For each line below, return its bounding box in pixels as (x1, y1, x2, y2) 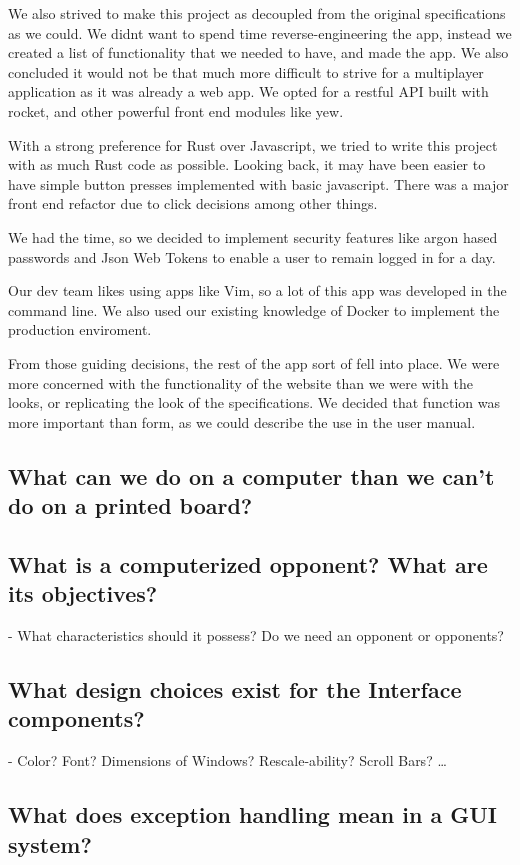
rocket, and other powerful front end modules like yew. (8, 100, 344, 121)
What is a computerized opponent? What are (8, 548, 488, 579)
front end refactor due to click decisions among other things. (8, 193, 378, 214)
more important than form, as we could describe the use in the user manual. (8, 411, 476, 432)
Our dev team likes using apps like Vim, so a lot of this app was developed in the (8, 280, 507, 301)
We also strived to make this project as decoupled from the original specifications (8, 3, 506, 23)
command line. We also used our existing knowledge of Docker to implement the (8, 299, 500, 320)
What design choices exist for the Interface (8, 674, 462, 705)
